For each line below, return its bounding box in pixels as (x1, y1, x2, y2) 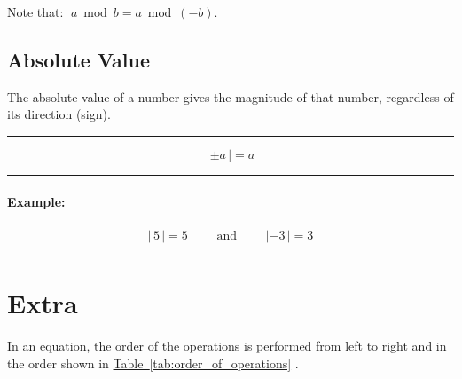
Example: (7, 192, 66, 210)
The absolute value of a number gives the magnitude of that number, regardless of (7, 87, 454, 106)
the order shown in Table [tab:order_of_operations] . (7, 353, 299, 372)
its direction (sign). (7, 105, 111, 123)
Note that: (7, 3, 64, 20)
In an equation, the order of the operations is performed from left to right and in (7, 336, 447, 354)
